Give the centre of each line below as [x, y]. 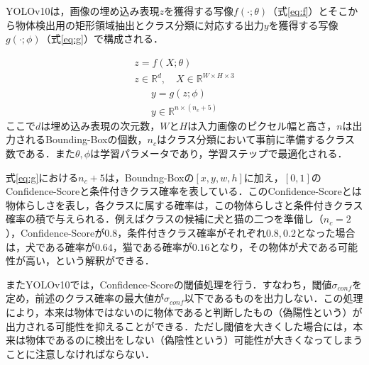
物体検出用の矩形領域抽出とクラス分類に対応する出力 [139, 24]
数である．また [40, 153]
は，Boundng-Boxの [149, 177]
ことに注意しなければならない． [80, 353]
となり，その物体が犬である [274, 246]
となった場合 [325, 232]
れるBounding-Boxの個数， [86, 139]
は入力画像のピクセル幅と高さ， [262, 125]
